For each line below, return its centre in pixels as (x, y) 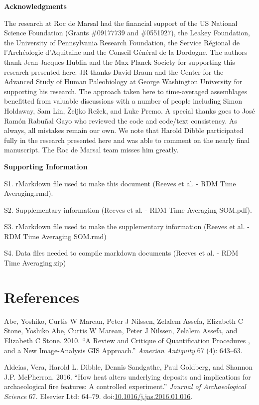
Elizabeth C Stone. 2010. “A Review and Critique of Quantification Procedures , (127, 340)
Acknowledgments (35, 6)
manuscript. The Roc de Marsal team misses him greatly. (91, 150)
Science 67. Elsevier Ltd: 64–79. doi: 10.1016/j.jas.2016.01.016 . (98, 396)
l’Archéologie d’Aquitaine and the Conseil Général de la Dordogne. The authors (126, 52)
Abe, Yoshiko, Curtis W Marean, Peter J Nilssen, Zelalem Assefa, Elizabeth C (124, 321)
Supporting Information (46, 166)
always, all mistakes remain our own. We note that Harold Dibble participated (124, 130)
